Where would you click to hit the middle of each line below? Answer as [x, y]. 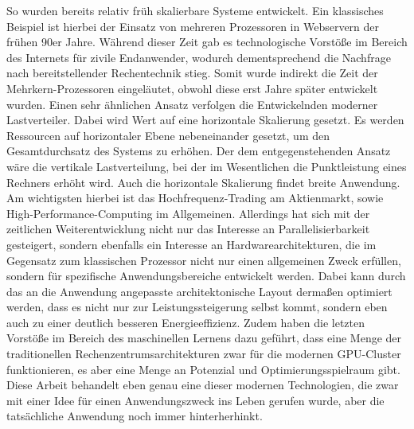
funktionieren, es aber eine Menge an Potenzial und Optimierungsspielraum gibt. [203, 369]
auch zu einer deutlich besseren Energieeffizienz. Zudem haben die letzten [186, 322]
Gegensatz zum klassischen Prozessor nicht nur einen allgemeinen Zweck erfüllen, [204, 260]
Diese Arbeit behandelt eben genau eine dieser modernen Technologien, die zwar [203, 385]
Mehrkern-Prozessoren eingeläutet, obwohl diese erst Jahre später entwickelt [192, 88]
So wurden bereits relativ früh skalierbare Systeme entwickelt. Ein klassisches [195, 10]
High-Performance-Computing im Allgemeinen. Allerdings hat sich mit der [188, 213]
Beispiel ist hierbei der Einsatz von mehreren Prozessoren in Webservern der [193, 26]
